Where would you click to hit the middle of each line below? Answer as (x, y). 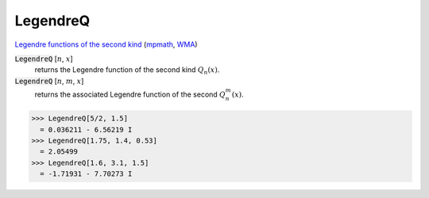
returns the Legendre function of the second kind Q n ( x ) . (127, 71)
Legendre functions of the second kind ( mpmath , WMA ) (106, 44)
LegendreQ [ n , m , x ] (49, 81)
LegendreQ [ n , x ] (44, 59)
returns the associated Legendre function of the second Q (130, 94)
